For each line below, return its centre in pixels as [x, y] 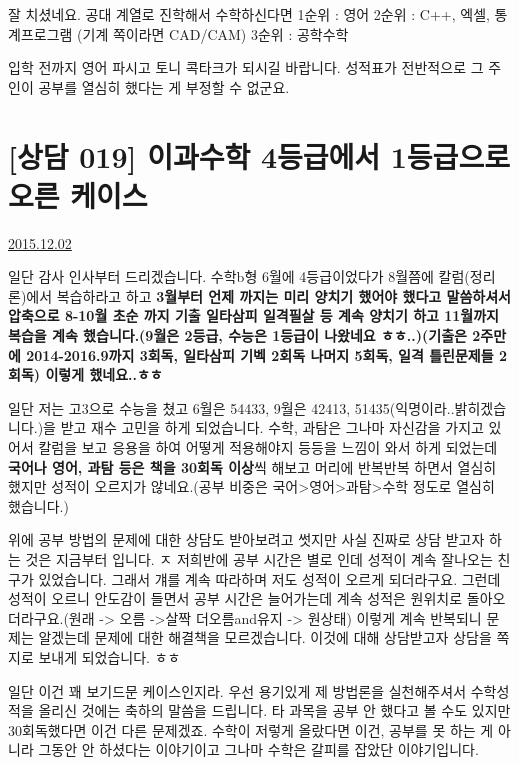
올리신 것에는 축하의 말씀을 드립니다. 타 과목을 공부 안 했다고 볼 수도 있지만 [274, 710]
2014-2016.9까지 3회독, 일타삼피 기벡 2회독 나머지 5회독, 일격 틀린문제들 [260, 354]
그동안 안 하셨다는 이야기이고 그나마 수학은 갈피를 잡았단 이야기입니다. [258, 749]
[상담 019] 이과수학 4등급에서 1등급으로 [259, 155]
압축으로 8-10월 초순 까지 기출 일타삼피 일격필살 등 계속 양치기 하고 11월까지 [253, 315]
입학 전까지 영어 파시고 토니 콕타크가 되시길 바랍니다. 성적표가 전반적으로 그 [246, 67]
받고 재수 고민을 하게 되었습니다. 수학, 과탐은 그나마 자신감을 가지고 [272, 427]
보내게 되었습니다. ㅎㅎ [109, 656]
